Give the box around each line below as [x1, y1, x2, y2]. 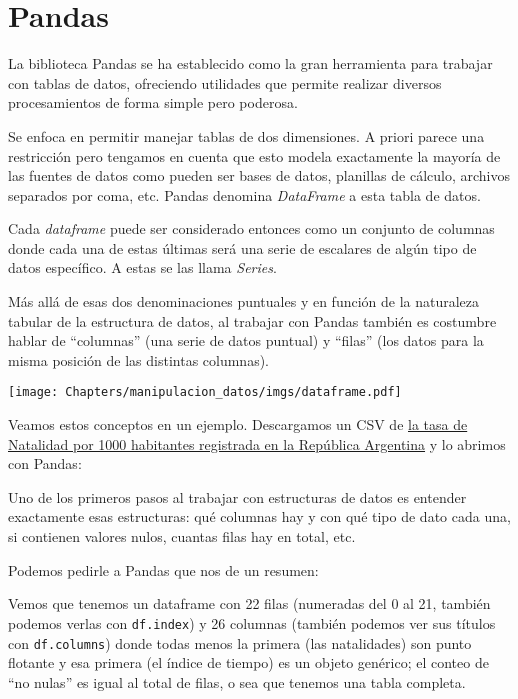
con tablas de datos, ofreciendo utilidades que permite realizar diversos [8, 72, 442, 93]
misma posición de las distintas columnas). [8, 349, 270, 370]
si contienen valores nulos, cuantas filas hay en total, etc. [8, 526, 356, 547]
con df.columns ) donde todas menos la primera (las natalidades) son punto [8, 632, 472, 653]
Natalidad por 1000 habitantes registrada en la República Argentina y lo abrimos [8, 433, 506, 454]
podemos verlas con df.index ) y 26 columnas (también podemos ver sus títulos [8, 612, 496, 633]
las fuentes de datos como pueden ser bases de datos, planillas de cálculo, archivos [8, 165, 510, 186]
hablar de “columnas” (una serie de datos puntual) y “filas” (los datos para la [8, 330, 484, 351]
